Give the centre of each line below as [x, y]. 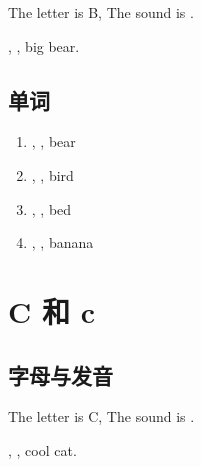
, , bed [51, 208]
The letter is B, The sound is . [101, 12]
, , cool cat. [42, 449]
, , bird [52, 174]
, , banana [62, 242]
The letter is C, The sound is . [101, 416]
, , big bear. [44, 45]
